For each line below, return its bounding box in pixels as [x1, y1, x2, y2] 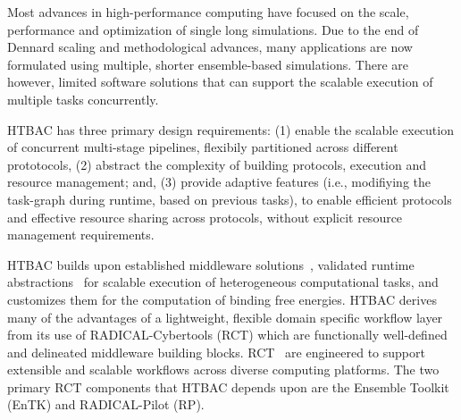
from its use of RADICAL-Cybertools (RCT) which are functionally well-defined [7, 325, 448, 344]
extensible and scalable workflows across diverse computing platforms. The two [7, 360, 440, 379]
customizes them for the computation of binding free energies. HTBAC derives [7, 290, 437, 308]
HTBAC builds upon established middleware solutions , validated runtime [7, 255, 415, 273]
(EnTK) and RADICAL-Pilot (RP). [7, 395, 205, 414]
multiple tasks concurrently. [7, 89, 159, 108]
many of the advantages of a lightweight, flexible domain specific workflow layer [7, 307, 443, 326]
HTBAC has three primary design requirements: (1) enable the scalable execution [7, 120, 454, 139]
